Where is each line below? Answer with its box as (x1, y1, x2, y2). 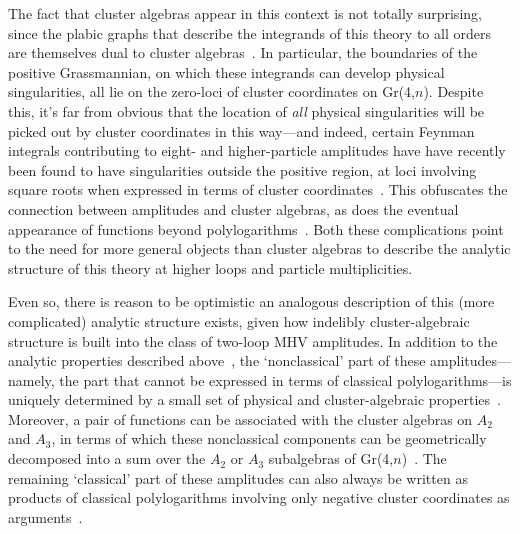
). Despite (423, 81, 484, 102)
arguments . (8, 506, 83, 527)
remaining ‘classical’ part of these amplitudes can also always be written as (8, 467, 468, 488)
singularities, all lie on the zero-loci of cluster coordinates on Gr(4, (8, 81, 415, 102)
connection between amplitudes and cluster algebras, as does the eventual (8, 198, 459, 219)
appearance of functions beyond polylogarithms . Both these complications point (8, 218, 504, 239)
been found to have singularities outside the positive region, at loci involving (8, 159, 477, 180)
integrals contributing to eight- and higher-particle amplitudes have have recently (8, 140, 506, 161)
